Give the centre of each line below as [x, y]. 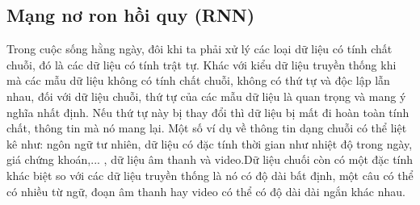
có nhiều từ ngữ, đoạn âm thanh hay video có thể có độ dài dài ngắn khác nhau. [206, 191]
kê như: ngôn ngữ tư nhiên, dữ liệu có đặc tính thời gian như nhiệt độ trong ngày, [210, 143]
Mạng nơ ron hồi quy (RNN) [131, 15]
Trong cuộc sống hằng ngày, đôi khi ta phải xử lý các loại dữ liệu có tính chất [199, 49]
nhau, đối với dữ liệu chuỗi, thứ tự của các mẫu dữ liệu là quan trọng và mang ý [206, 96]
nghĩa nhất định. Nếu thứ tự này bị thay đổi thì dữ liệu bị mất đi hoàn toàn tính [208, 112]
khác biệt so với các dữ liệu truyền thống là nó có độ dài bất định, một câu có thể [210, 175]
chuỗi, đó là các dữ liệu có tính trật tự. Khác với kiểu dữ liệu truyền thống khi [202, 64]
